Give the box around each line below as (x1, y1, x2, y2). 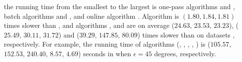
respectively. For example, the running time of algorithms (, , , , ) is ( (4, 39, 210, 49)
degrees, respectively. (154, 48, 216, 58)
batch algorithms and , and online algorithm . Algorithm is (4, 11, 179, 21)
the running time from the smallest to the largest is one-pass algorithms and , (4, 1, 235, 11)
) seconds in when (78, 48, 131, 58)
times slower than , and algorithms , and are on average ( (4, 20, 175, 30)
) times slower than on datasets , (137, 29, 235, 39)
